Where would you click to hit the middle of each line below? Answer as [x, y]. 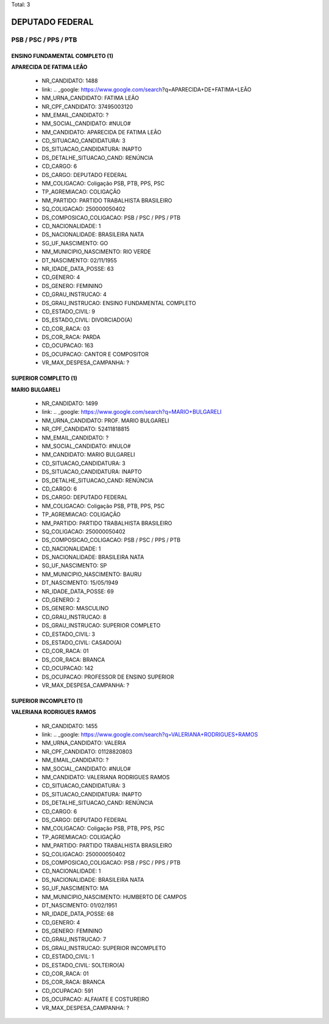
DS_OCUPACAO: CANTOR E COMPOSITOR [95, 354]
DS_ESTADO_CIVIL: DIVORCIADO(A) [87, 320]
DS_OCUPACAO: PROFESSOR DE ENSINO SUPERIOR [108, 677]
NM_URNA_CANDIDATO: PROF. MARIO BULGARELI [106, 420]
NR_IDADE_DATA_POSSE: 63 [78, 269]
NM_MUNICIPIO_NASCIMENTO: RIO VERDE [97, 252]
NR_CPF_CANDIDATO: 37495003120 [87, 106]
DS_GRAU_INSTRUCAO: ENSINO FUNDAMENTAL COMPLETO [119, 303]
